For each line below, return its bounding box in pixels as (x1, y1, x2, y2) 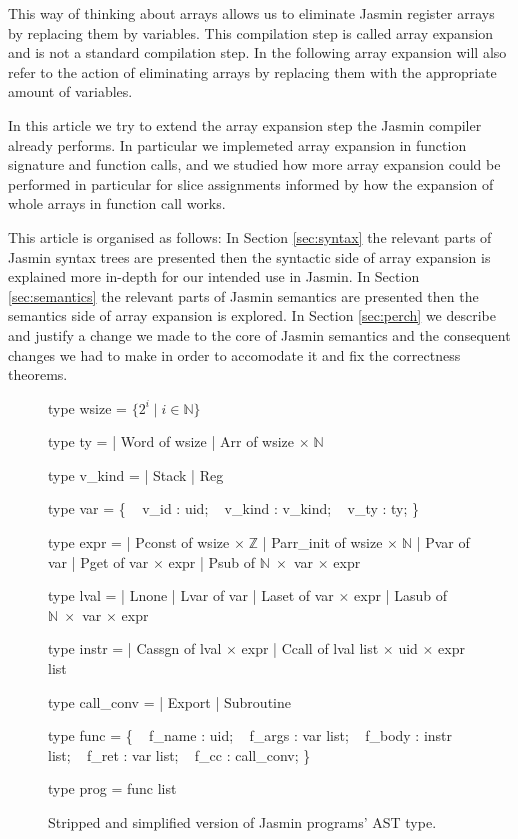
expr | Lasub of (354, 585, 447, 606)
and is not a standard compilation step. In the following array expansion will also (8, 42, 507, 63)
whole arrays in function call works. (8, 193, 226, 214)
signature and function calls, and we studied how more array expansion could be (8, 154, 501, 175)
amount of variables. (8, 81, 133, 102)
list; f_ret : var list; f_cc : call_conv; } (48, 744, 311, 765)
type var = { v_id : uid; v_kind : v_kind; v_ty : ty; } (48, 498, 420, 519)
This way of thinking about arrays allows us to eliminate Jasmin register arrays (8, 3, 495, 23)
